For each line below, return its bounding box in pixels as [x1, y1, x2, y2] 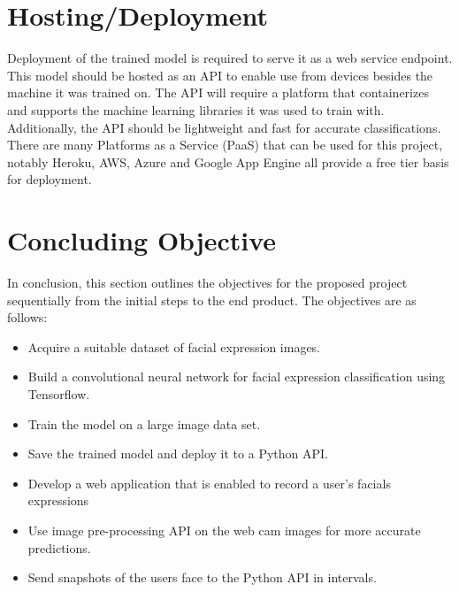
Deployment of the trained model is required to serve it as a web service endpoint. [7, 49, 453, 67]
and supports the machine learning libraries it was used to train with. [7, 100, 385, 119]
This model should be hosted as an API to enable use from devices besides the [7, 65, 433, 84]
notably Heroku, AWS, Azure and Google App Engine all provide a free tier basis [7, 152, 449, 171]
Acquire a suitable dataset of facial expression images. [27, 337, 321, 356]
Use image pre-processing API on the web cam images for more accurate [27, 520, 421, 539]
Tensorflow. [27, 384, 90, 403]
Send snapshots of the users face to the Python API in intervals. [27, 568, 377, 587]
